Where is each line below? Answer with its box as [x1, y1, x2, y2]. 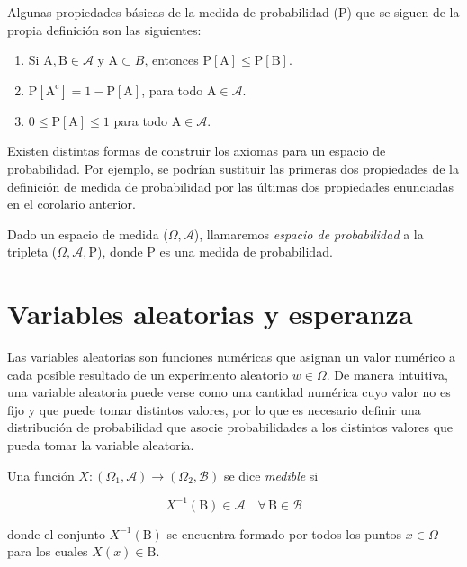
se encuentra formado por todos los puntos [166, 524, 402, 543]
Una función [7, 465, 75, 484]
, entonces [144, 50, 199, 69]
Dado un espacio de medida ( [7, 224, 168, 243]
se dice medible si [223, 465, 319, 484]
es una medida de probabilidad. [159, 242, 333, 261]
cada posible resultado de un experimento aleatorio [7, 364, 289, 383]
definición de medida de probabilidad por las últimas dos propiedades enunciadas [7, 176, 454, 195]
